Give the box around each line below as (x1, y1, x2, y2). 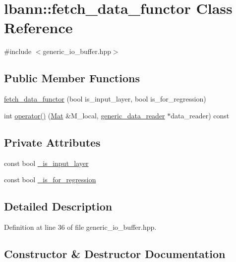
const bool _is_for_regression (4, 174, 96, 185)
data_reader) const (171, 110, 230, 120)
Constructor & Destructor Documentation (4, 246, 226, 261)
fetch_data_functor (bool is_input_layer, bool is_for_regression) (4, 94, 206, 104)
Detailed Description (4, 199, 113, 214)
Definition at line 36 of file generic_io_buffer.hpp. (4, 221, 157, 232)
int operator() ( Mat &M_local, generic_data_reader (4, 110, 165, 120)
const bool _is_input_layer (4, 157, 89, 168)
